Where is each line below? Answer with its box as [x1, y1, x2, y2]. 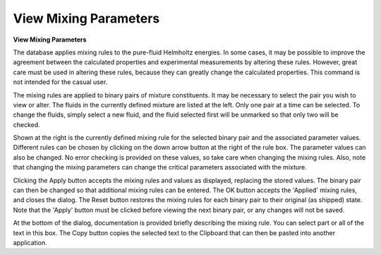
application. [13, 238, 47, 247]
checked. [13, 120, 40, 129]
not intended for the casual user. [13, 78, 108, 86]
